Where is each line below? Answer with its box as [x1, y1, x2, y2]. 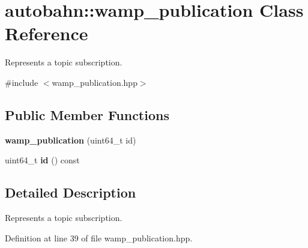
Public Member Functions [5, 105, 169, 124]
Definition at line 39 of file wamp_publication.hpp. [5, 231, 193, 244]
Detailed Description [5, 183, 136, 202]
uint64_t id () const [5, 154, 80, 166]
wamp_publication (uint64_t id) [5, 133, 136, 146]
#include [5, 76, 38, 88]
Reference [5, 21, 88, 46]
